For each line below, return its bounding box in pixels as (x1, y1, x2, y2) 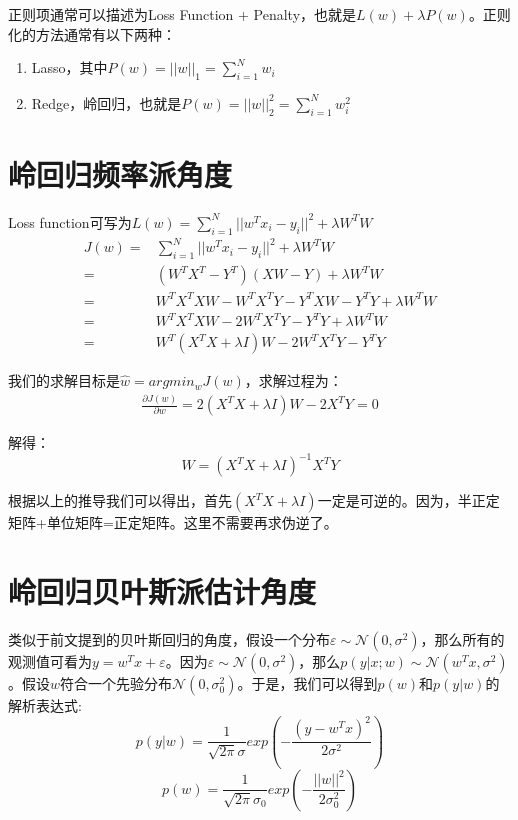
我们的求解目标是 (8, 370, 120, 391)
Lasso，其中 (31, 57, 108, 78)
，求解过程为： (244, 370, 343, 391)
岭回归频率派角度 (8, 153, 233, 194)
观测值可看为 (8, 650, 92, 671)
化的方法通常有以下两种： (8, 23, 176, 44)
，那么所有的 (420, 628, 505, 649)
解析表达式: (8, 694, 82, 715)
